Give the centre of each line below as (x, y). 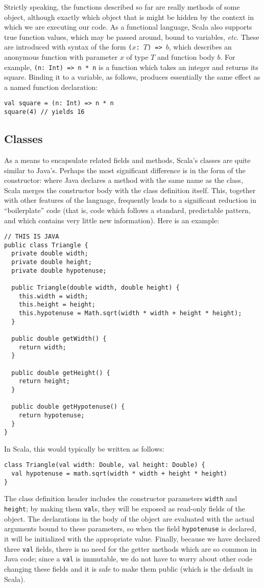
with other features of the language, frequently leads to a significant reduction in (130, 200)
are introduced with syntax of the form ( (68, 47)
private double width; (50, 254)
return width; (42, 347)
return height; (44, 381)
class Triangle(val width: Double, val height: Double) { (105, 465)
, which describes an (200, 47)
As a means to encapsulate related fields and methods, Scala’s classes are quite (127, 160)
